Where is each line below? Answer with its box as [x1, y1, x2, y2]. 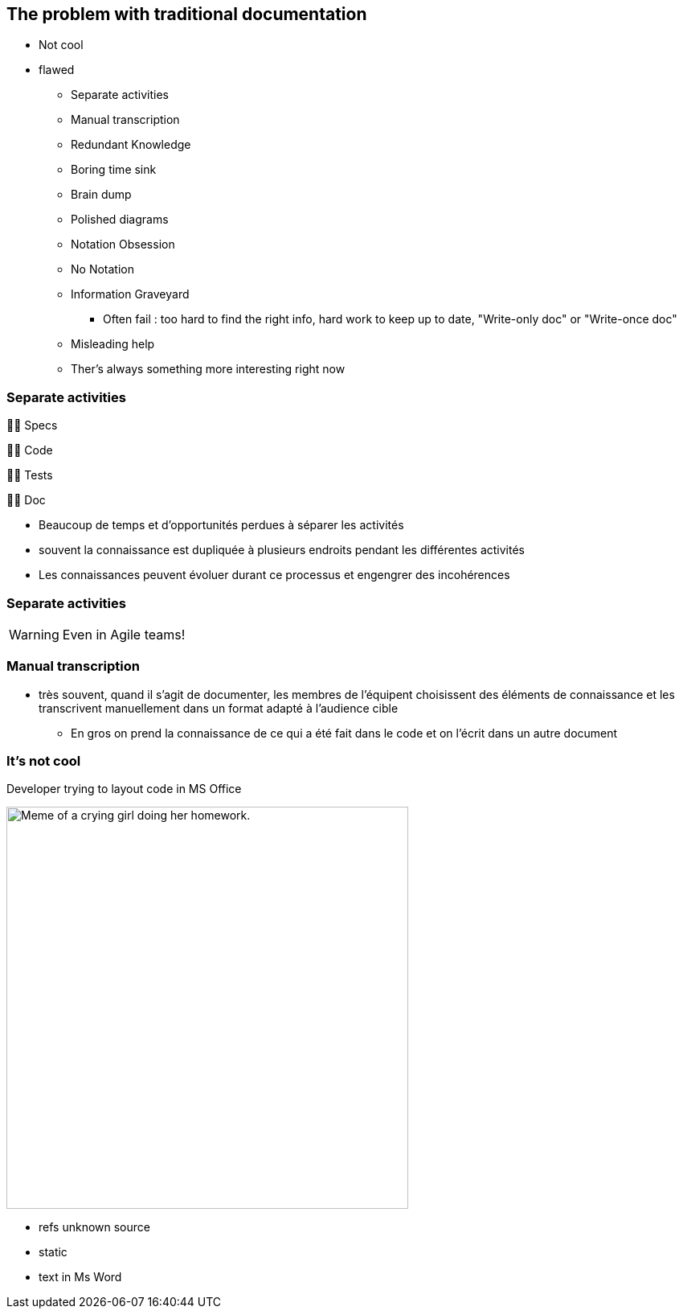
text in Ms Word [39, 1270, 122, 1284]
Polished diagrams [71, 212, 169, 227]
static [39, 1245, 67, 1260]
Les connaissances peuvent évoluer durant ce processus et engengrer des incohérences [39, 568, 510, 582]
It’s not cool [6, 753, 81, 770]
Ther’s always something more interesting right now [71, 362, 346, 376]
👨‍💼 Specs [6, 418, 58, 433]
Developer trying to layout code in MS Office [6, 782, 242, 796]
